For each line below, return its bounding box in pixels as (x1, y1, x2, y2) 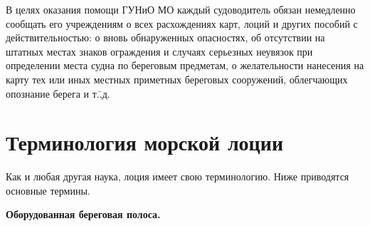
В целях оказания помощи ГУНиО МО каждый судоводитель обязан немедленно (6, 2, 356, 16)
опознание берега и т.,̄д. (6, 86, 110, 101)
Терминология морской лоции (6, 128, 284, 157)
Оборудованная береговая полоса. (6, 207, 161, 222)
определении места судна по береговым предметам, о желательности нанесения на (6, 58, 364, 73)
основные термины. (6, 183, 90, 197)
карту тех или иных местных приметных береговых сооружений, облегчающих (6, 71, 348, 86)
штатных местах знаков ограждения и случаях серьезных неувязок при (6, 43, 313, 58)
